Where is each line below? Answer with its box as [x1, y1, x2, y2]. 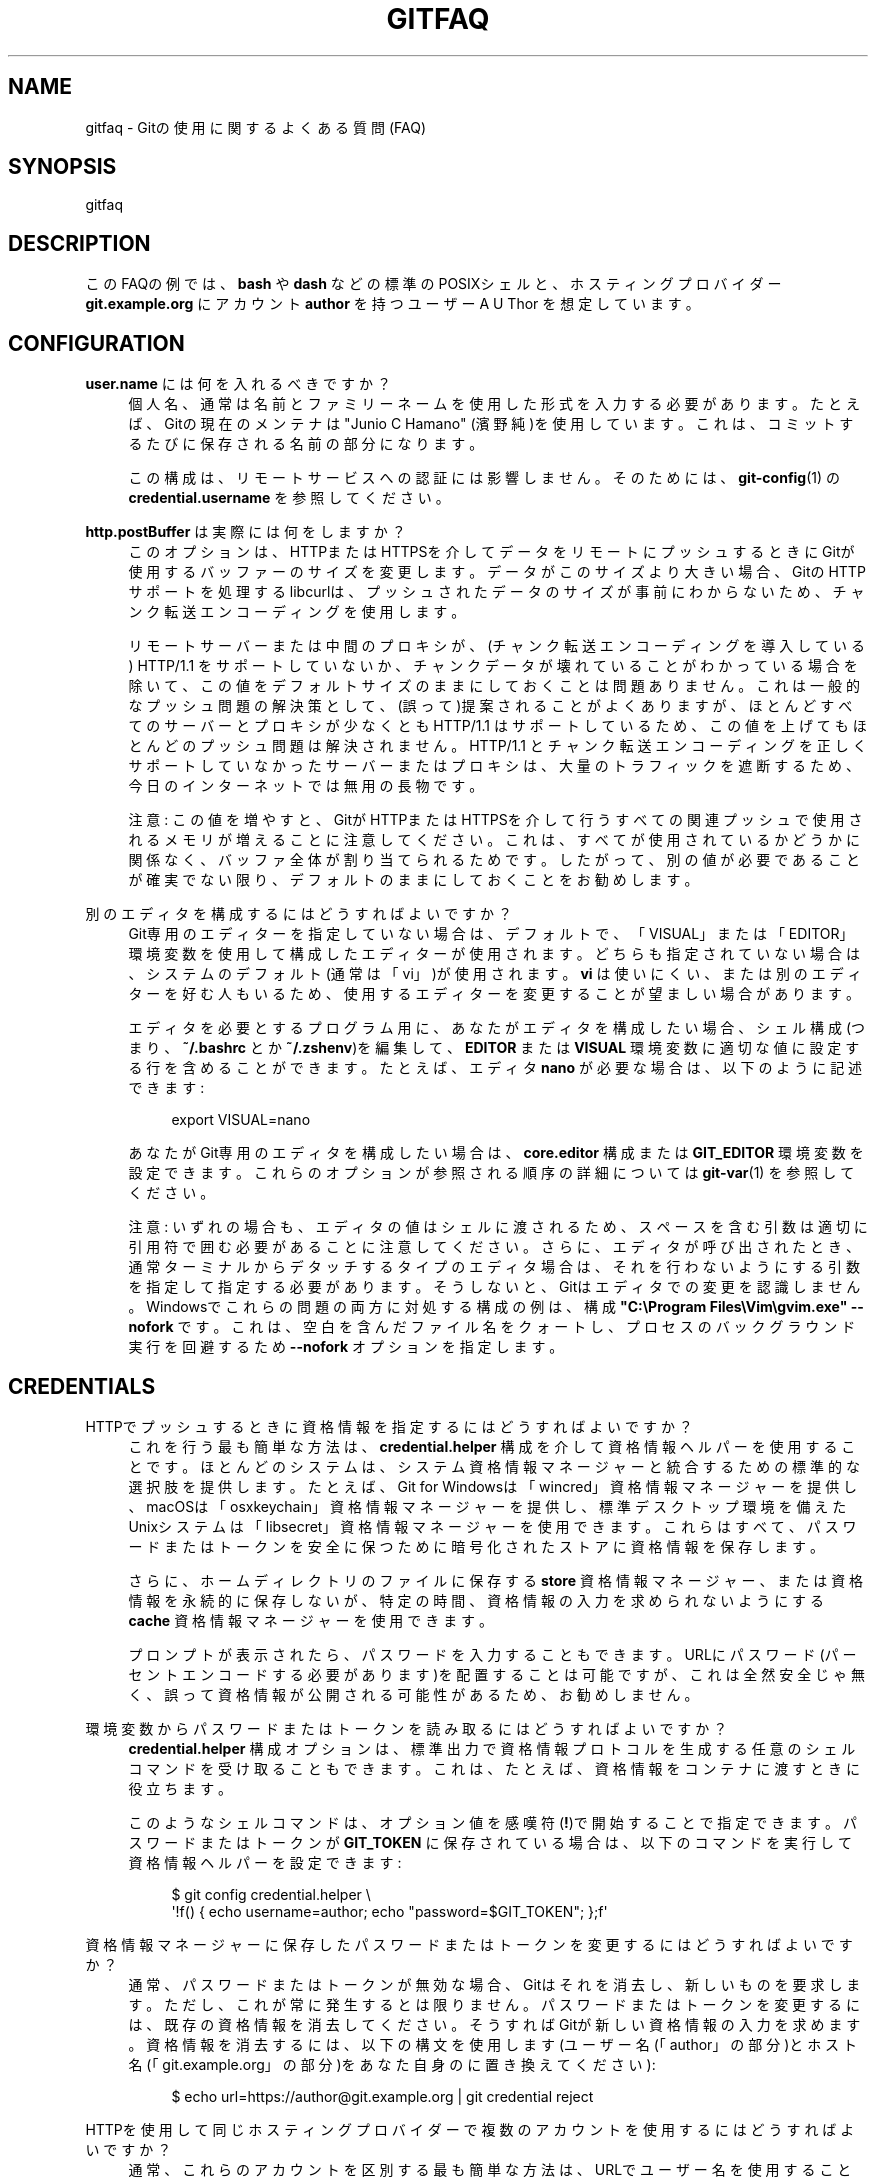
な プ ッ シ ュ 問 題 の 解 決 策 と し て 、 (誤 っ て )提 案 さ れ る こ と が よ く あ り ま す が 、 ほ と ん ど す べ [128, 697, 853, 715]
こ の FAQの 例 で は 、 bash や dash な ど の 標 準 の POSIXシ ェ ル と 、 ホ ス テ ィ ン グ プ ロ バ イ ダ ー [85, 275, 782, 293]
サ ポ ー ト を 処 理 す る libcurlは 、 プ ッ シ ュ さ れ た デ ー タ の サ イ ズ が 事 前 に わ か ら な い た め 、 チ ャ [128, 583, 865, 601]
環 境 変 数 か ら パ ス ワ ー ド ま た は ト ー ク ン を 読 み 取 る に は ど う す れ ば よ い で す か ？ [85, 1719, 728, 1737]
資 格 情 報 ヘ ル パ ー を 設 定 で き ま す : [128, 1853, 402, 1871]
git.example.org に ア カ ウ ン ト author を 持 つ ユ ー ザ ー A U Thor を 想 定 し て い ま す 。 [85, 295, 700, 313]
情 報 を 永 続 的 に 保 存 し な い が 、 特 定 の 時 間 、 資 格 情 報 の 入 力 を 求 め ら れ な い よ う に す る [128, 1591, 825, 1609]
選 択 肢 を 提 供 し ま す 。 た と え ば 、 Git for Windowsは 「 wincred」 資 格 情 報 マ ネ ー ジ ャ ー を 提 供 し [128, 1477, 858, 1495]
